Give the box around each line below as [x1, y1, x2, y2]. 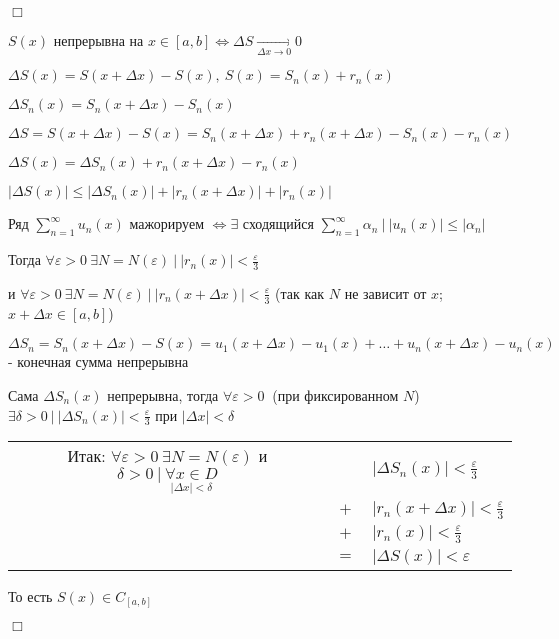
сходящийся [242, 213, 314, 234]
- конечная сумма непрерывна [8, 351, 189, 372]
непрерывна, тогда [107, 384, 219, 405]
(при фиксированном [272, 384, 399, 405]
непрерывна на [53, 30, 144, 50]
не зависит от [344, 282, 427, 303]
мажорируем [129, 213, 205, 234]
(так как [275, 282, 325, 303]
